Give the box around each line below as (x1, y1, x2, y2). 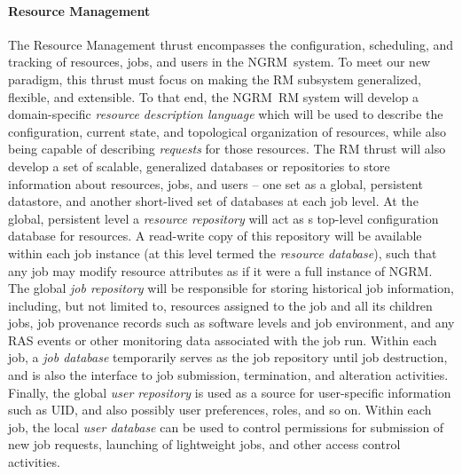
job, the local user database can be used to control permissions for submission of (8, 417, 444, 436)
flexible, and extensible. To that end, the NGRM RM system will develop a (8, 87, 419, 106)
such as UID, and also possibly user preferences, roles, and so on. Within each (8, 400, 432, 419)
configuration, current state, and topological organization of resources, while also (8, 122, 447, 140)
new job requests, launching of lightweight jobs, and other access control (8, 435, 401, 454)
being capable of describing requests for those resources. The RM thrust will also (8, 139, 446, 158)
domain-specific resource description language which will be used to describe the (8, 105, 443, 123)
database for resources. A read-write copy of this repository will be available (8, 226, 422, 245)
